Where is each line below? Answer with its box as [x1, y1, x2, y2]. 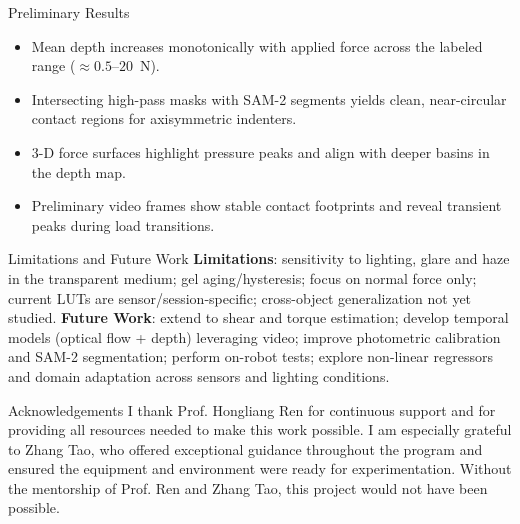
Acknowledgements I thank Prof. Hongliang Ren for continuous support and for [8, 399, 496, 420]
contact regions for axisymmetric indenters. [31, 108, 297, 129]
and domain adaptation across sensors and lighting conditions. [8, 365, 390, 386]
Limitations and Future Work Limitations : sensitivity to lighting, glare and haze [8, 248, 510, 269]
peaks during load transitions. [31, 214, 215, 235]
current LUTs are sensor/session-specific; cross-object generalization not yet [8, 287, 472, 308]
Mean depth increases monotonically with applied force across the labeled [31, 35, 483, 56]
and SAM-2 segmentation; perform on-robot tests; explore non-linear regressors [8, 346, 493, 367]
